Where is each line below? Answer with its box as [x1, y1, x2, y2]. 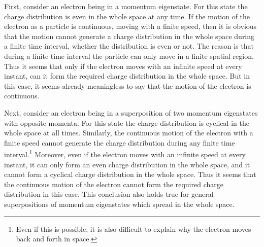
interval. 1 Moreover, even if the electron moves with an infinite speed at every [4, 148, 246, 159]
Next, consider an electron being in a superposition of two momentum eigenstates [4, 107, 258, 118]
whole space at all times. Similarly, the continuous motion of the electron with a [4, 127, 253, 138]
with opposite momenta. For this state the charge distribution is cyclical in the [4, 117, 249, 128]
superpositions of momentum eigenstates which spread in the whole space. [4, 198, 235, 209]
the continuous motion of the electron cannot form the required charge [4, 179, 223, 189]
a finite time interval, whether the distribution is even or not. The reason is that [4, 41, 254, 51]
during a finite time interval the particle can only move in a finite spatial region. [4, 50, 254, 61]
